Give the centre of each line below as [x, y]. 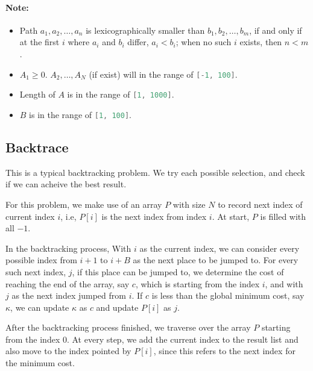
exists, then [261, 42]
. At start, [231, 216]
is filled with [283, 216]
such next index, [36, 271]
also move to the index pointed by [68, 351]
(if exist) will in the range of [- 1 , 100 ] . [163, 74]
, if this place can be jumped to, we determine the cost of [178, 271]
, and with [284, 283]
